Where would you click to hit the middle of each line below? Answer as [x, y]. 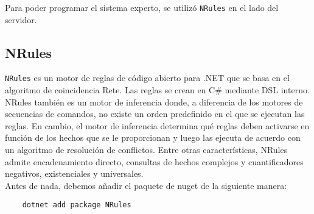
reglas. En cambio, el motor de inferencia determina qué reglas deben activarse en [157, 125]
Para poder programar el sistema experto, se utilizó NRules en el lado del [142, 7]
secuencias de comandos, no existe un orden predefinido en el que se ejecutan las [155, 114]
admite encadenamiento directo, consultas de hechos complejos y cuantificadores [154, 161]
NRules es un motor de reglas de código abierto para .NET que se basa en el [147, 78]
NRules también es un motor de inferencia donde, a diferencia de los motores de [154, 102]
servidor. [21, 19]
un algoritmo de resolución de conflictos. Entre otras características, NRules [146, 150]
